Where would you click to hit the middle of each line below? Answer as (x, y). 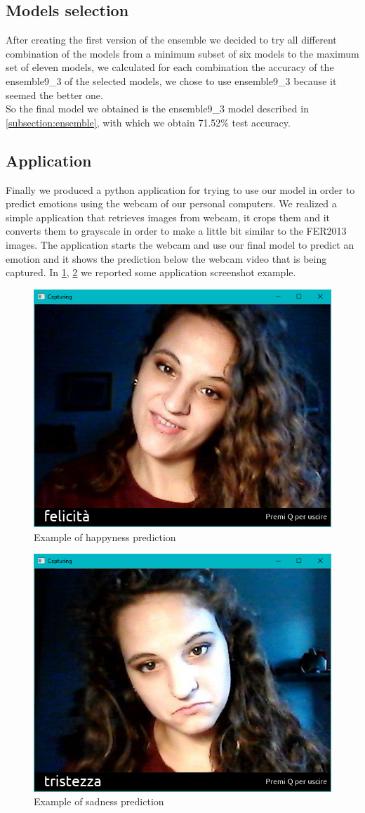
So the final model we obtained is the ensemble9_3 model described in (157, 109)
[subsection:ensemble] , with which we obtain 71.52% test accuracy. (148, 122)
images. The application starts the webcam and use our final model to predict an (180, 244)
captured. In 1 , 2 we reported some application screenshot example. (151, 272)
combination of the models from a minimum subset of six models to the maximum (182, 53)
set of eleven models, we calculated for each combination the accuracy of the (170, 67)
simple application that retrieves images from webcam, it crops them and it (168, 217)
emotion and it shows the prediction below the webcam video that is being (166, 258)
